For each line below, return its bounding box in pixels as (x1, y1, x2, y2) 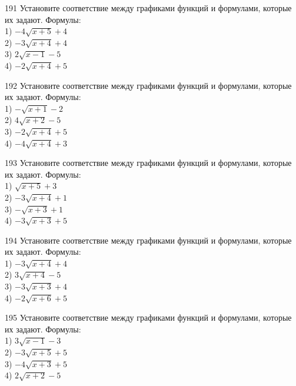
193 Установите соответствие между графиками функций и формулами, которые (5, 157, 292, 169)
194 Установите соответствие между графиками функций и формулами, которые (5, 234, 292, 246)
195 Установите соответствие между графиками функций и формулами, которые (5, 311, 292, 324)
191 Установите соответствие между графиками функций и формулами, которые (5, 2, 292, 14)
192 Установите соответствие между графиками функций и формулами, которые (5, 79, 292, 91)
